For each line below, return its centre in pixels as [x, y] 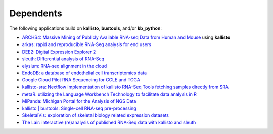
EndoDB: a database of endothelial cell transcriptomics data [84, 73]
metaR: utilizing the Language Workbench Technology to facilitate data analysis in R [109, 94]
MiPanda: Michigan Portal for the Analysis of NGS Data [79, 101]
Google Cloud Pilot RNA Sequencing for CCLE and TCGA [81, 80]
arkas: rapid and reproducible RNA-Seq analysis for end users [87, 44]
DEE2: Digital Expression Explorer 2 [59, 52]
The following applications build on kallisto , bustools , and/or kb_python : [85, 28]
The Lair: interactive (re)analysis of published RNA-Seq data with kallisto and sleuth [109, 122]
